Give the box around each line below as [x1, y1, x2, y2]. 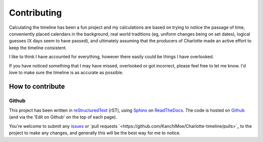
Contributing [9, 7, 62, 18]
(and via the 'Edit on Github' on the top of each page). [9, 114, 117, 120]
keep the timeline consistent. [9, 44, 67, 51]
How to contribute [9, 82, 65, 90]
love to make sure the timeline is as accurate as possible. [9, 69, 124, 75]
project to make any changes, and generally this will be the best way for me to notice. [9, 130, 181, 136]
